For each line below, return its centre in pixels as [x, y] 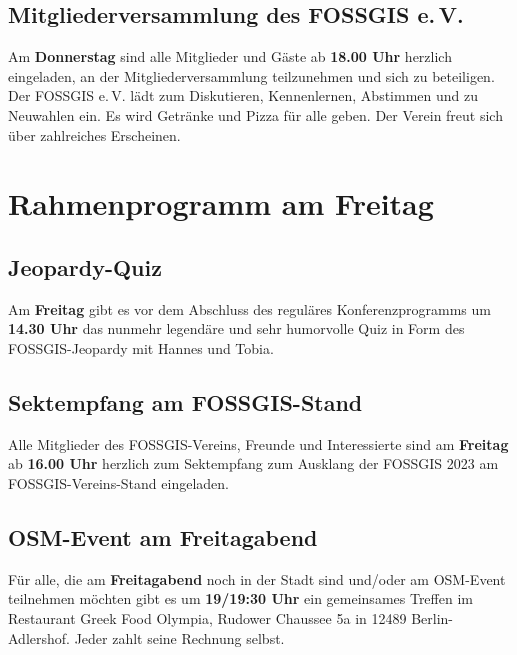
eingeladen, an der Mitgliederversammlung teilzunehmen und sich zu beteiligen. [251, 75]
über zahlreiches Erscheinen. [94, 134]
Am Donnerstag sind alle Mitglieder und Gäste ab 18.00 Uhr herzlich [230, 56]
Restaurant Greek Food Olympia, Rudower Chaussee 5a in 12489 [207, 617]
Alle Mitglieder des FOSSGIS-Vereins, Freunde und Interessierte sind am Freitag [258, 443]
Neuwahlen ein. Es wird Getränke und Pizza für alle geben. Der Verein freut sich [255, 114]
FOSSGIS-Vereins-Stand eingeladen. [118, 482]
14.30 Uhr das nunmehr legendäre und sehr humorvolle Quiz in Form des [236, 328]
